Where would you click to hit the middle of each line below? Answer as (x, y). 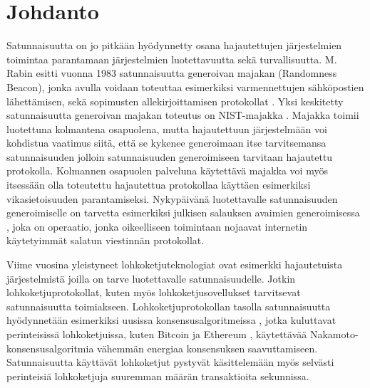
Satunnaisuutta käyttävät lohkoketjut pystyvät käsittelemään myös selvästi (170, 362)
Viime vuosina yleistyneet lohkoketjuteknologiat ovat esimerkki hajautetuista (175, 264)
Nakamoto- (334, 334)
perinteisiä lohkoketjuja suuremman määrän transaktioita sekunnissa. (158, 376)
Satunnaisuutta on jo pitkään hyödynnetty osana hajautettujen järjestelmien (174, 45)
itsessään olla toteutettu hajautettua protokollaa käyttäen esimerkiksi (159, 185)
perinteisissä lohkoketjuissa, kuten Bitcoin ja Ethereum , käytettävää (157, 334)
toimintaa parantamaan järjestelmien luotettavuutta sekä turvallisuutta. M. (172, 59)
